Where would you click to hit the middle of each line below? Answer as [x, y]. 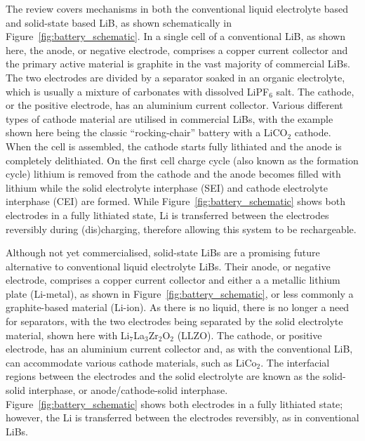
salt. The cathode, [315, 91]
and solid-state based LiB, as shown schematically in [119, 22]
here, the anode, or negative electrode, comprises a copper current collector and [177, 50]
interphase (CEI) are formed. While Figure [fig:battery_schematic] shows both [175, 201]
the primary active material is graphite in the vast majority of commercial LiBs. [178, 64]
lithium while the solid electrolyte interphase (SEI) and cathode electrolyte [167, 187]
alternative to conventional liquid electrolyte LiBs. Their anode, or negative [168, 266]
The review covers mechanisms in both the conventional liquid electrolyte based [177, 8]
